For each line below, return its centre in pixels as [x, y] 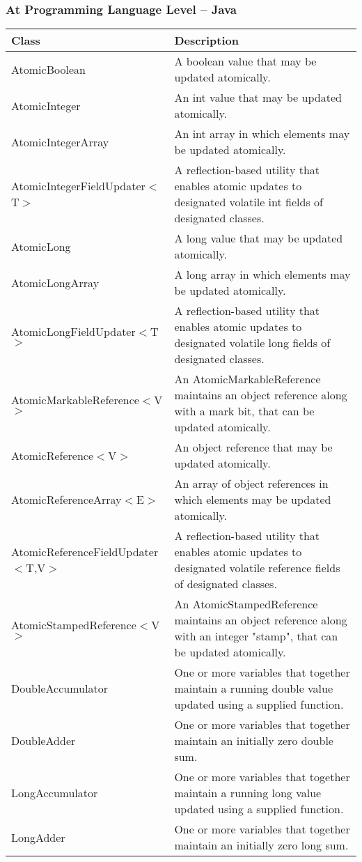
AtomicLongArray [55, 282]
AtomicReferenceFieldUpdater [85, 552]
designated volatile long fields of [252, 343]
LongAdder [38, 837]
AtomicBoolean [48, 69]
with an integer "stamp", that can [256, 636]
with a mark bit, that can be [244, 411]
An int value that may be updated [258, 98]
